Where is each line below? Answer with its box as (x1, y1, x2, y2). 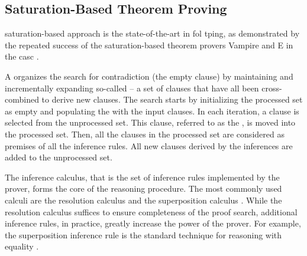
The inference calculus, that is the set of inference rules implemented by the (5, 170, 280, 183)
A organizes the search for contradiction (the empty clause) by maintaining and (5, 70, 293, 82)
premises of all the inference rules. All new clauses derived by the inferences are (5, 139, 293, 152)
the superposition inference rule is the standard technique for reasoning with (5, 228, 282, 241)
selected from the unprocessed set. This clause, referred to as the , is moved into (5, 116, 296, 129)
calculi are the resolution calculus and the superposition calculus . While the (5, 193, 282, 206)
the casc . (5, 50, 39, 63)
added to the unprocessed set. (5, 151, 112, 163)
